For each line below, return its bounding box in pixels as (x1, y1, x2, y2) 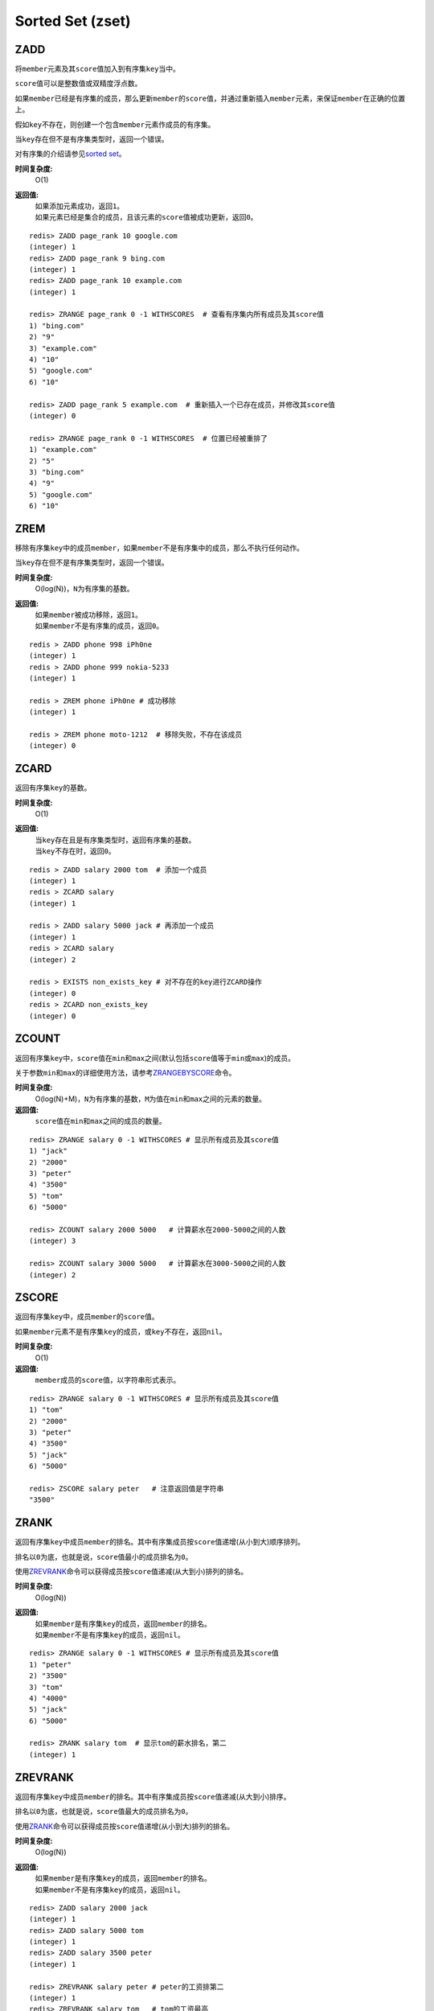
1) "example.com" (29, 445, 97, 454)
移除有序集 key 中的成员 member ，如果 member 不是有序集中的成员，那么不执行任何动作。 (14, 543, 305, 553)
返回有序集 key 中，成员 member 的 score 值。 (14, 1312, 160, 1322)
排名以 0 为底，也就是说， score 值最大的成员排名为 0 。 (14, 1807, 193, 1816)
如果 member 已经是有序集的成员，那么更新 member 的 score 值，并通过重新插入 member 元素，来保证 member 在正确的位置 (14, 93, 406, 103)
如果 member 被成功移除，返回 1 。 (35, 610, 143, 619)
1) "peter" (29, 1659, 72, 1669)
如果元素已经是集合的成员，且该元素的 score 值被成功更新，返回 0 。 (35, 212, 258, 222)
